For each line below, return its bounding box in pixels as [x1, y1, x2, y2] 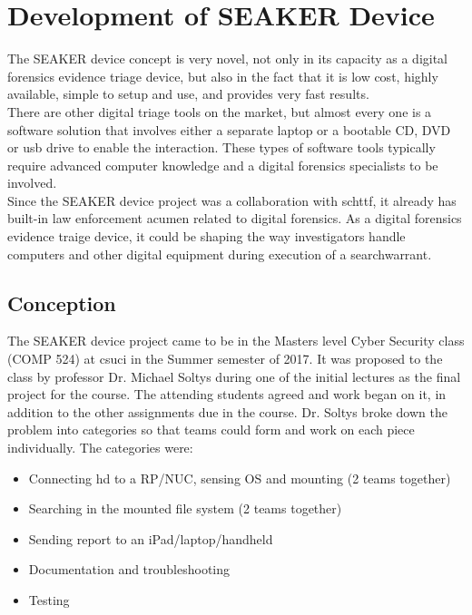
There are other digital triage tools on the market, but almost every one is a [7, 102, 432, 121]
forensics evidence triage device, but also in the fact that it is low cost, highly [7, 66, 438, 85]
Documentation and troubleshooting [28, 560, 231, 579]
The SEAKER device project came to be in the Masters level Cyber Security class [7, 331, 465, 350]
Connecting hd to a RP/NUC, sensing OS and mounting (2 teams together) [28, 468, 451, 487]
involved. [7, 173, 57, 192]
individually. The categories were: [7, 438, 193, 457]
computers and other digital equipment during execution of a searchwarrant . [7, 244, 432, 263]
